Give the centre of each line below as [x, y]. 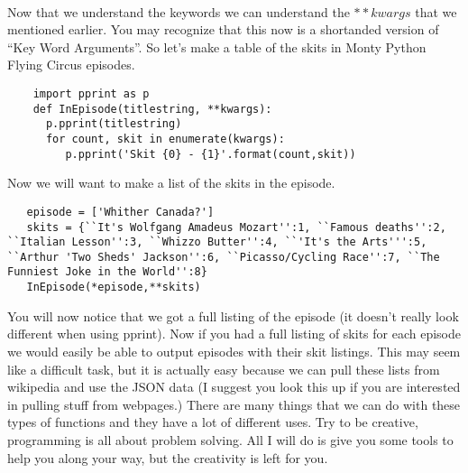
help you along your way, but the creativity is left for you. [168, 457]
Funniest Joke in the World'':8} [107, 272]
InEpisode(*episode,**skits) [114, 288]
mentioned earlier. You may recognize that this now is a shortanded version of [223, 29]
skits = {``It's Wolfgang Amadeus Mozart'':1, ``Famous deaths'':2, [236, 227]
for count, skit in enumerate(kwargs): [165, 139]
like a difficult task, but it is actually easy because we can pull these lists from [224, 369]
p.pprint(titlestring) [114, 124]
